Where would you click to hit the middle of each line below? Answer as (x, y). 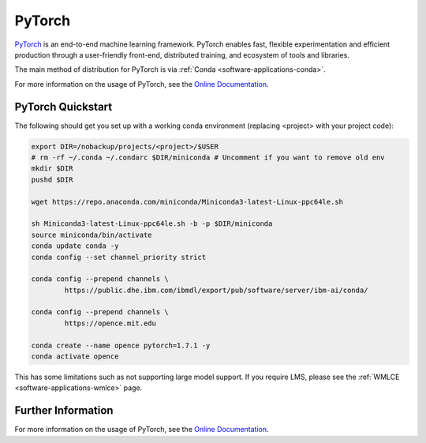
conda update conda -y (75, 246)
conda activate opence (75, 357)
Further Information (64, 411)
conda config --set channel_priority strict (119, 257)
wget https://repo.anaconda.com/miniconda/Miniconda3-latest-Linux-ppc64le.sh (187, 202)
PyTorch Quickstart (64, 107)
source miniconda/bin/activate (92, 235)
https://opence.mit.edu (110, 323)
